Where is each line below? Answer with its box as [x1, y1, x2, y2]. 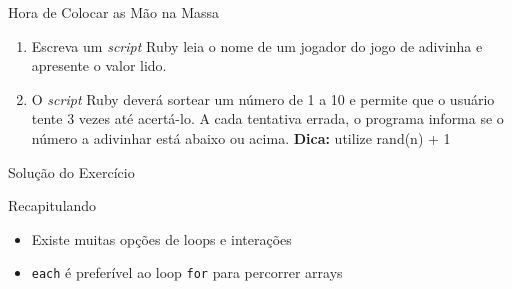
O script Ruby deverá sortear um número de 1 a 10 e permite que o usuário [31, 88, 495, 109]
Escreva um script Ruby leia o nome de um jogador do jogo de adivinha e [31, 35, 483, 56]
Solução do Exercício [8, 161, 135, 182]
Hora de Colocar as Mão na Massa [8, 2, 220, 22]
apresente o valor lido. [31, 55, 167, 76]
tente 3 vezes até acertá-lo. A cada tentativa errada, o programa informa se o [31, 108, 504, 129]
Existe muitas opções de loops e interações [31, 228, 292, 249]
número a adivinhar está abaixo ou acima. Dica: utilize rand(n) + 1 [31, 127, 451, 148]
